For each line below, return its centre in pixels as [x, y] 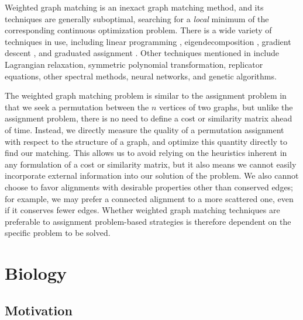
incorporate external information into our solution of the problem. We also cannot [152, 175]
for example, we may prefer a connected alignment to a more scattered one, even [149, 198]
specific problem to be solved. [58, 233]
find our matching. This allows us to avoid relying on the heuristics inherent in [146, 153]
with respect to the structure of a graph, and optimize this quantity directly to [146, 141]
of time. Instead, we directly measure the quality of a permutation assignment [144, 129]
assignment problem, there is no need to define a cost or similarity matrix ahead [149, 118]
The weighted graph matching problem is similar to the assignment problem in [146, 95]
